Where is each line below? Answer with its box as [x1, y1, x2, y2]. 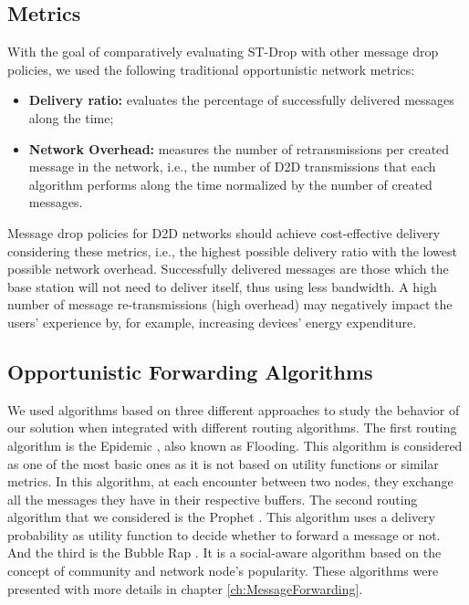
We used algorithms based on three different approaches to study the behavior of [7, 400, 460, 419]
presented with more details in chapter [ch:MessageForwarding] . [7, 579, 363, 598]
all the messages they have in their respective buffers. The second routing [7, 489, 418, 508]
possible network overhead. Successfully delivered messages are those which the [7, 259, 449, 278]
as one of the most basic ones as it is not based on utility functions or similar [7, 454, 439, 473]
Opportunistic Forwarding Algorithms [7, 357, 373, 385]
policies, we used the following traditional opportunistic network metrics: [7, 59, 415, 78]
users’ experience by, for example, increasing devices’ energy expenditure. [7, 312, 417, 331]
